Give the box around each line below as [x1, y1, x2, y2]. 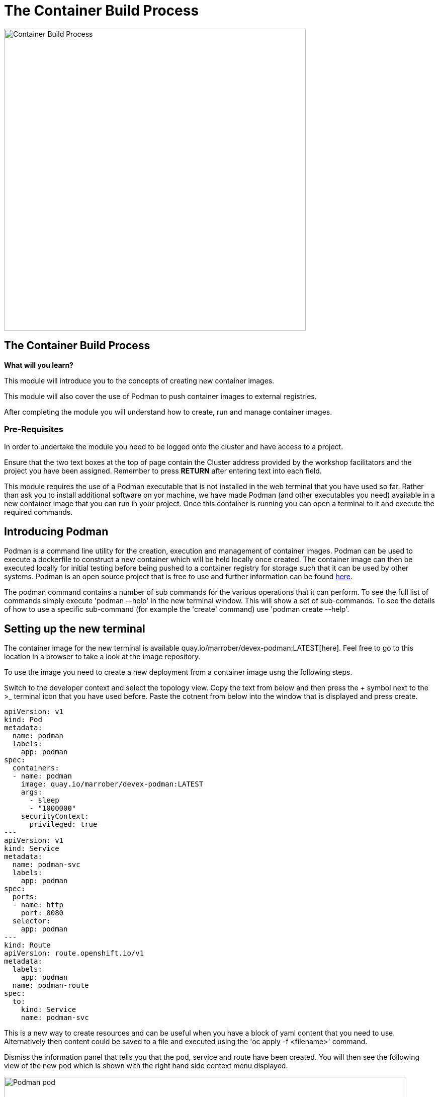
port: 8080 [21, 909, 64, 917]
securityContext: [21, 812, 89, 821]
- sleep [29, 796, 59, 805]
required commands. [4, 508, 73, 517]
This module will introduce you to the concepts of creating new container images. [4, 376, 275, 385]
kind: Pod [4, 716, 42, 724]
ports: [12, 893, 38, 901]
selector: [12, 917, 51, 925]
